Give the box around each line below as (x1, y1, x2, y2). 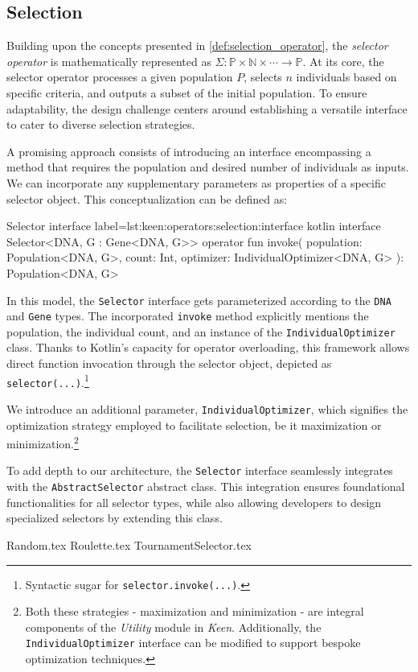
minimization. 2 (6, 433, 79, 451)
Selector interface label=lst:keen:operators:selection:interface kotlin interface (6, 217, 381, 234)
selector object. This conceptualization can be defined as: (6, 190, 288, 207)
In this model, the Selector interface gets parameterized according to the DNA (6, 291, 391, 308)
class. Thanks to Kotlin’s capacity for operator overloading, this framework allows (6, 339, 410, 356)
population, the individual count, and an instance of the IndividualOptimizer (6, 323, 395, 340)
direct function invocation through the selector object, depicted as (6, 355, 332, 372)
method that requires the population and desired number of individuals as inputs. (6, 159, 409, 175)
